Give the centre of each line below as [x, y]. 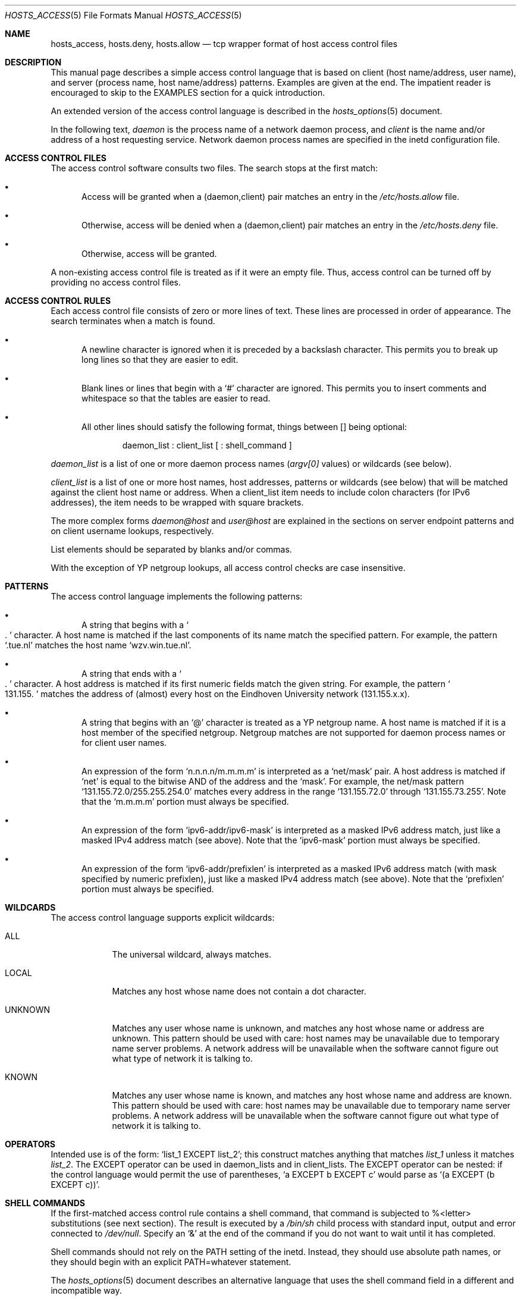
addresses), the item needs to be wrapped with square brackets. [177, 502]
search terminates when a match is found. [133, 321]
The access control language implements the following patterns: [177, 596]
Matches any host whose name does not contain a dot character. [239, 991]
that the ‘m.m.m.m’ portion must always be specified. [185, 801]
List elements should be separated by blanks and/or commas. [171, 549]
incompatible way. [86, 1290]
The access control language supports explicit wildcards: [163, 917]
